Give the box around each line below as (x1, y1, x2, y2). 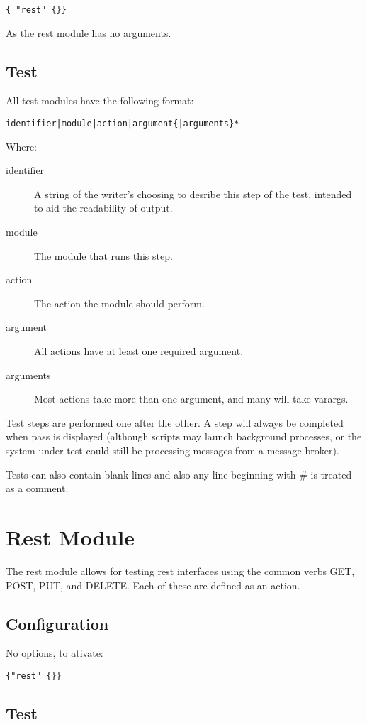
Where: (6, 138, 37, 153)
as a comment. (6, 481, 69, 496)
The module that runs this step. (34, 248, 173, 263)
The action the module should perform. (34, 295, 205, 310)
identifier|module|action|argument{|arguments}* (6, 119, 239, 129)
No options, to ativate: (6, 645, 103, 660)
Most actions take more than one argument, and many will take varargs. (34, 391, 349, 406)
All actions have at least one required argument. (34, 344, 244, 359)
